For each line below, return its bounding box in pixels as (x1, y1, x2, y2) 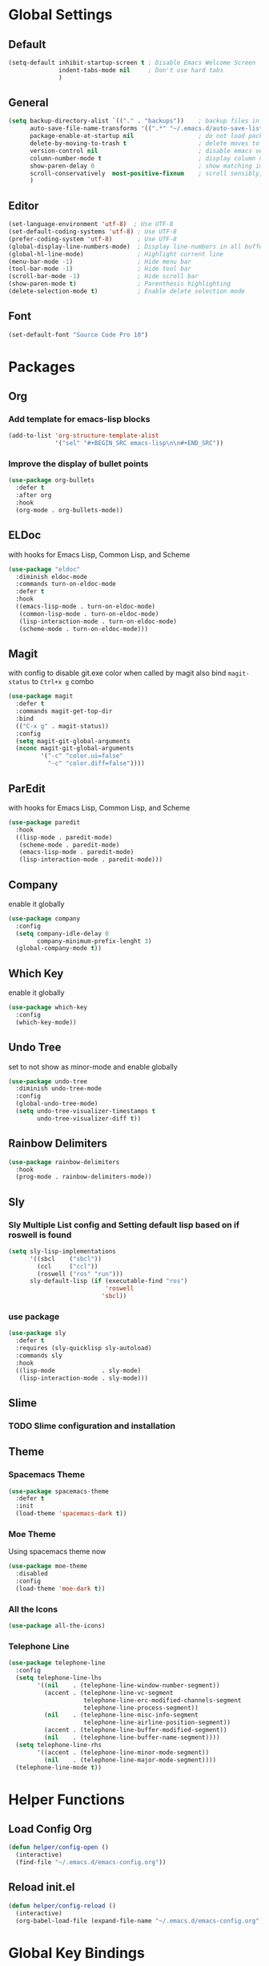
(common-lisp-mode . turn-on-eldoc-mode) (18, 609, 159, 618)
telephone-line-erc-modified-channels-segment (83, 1696, 242, 1705)
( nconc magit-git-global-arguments (15, 744, 134, 753)
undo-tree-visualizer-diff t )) (37, 1114, 142, 1123)
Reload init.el (8, 1880, 75, 1894)
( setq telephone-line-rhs (15, 1741, 102, 1749)
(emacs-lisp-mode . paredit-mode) (18, 848, 134, 856)
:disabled (15, 1570, 48, 1578)
